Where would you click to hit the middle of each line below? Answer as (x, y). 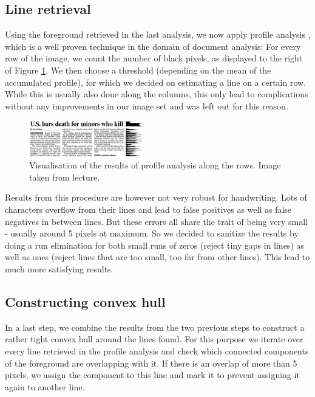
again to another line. (45, 386)
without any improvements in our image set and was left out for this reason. (147, 105)
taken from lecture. (65, 177)
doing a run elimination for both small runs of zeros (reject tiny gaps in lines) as (155, 245)
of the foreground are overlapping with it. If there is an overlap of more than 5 (151, 363)
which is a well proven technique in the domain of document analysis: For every (153, 46)
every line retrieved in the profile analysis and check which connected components (157, 350)
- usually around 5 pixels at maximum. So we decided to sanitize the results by (152, 233)
